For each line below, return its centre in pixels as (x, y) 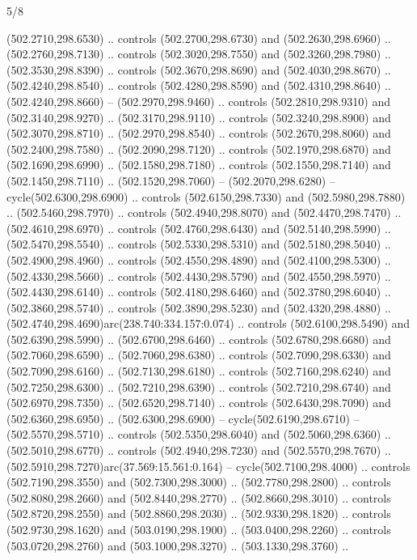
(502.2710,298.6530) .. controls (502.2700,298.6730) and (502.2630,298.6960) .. (199, 38)
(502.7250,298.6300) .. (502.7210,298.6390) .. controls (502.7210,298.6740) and (199, 386)
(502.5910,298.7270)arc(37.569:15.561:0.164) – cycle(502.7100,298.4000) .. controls (208, 466)
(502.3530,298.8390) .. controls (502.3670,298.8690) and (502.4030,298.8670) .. (199, 69)
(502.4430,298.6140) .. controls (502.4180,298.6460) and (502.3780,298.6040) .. (199, 292)
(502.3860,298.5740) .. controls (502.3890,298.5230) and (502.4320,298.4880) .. (199, 307)
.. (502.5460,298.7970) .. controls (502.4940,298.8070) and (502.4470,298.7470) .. (204, 212)
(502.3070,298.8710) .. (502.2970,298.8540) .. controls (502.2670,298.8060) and (199, 133)
